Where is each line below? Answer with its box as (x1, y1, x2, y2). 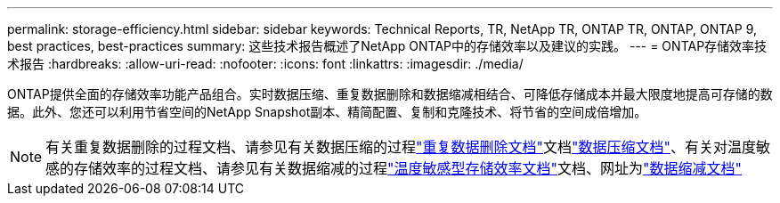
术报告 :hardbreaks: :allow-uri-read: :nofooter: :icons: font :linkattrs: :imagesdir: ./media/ (7, 56, 524, 71)
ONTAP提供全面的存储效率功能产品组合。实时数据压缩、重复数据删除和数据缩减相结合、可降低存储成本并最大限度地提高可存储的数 (7, 86, 773, 101)
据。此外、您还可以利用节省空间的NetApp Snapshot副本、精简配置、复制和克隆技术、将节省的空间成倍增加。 (7, 104, 647, 119)
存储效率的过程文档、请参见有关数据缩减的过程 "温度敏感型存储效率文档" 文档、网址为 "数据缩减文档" (74, 159, 742, 177)
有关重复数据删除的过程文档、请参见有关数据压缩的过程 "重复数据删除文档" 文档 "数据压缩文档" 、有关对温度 (45, 138, 756, 156)
